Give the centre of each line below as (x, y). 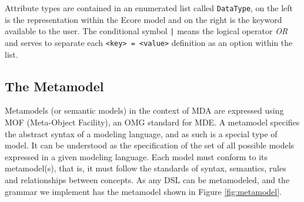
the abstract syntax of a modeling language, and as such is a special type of (141, 133)
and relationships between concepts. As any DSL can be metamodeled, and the (147, 179)
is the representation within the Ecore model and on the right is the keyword (143, 19)
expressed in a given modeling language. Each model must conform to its (136, 156)
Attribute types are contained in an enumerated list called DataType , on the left (149, 8)
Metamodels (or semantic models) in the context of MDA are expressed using (144, 110)
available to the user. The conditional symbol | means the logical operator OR (146, 31)
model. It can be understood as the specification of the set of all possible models (150, 145)
